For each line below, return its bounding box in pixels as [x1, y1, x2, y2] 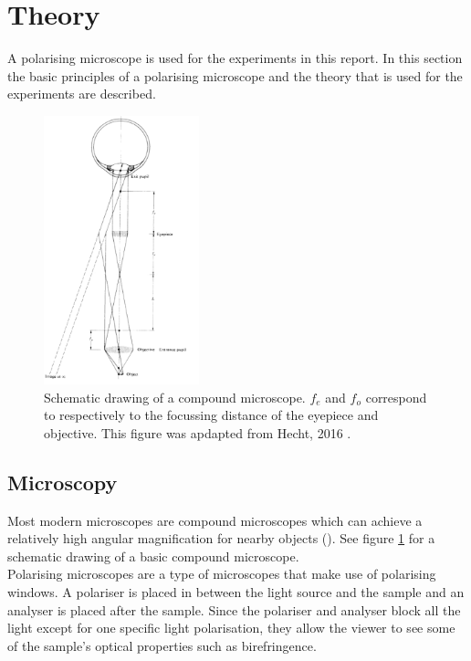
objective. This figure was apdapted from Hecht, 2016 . [44, 423, 351, 442]
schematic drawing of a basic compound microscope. [7, 546, 299, 565]
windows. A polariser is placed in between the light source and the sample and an [7, 582, 465, 601]
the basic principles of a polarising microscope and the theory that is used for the [7, 66, 463, 85]
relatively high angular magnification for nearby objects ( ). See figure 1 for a [7, 529, 435, 548]
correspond [365, 387, 427, 406]
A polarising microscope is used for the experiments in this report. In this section [7, 48, 463, 68]
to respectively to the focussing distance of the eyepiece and [44, 405, 379, 425]
